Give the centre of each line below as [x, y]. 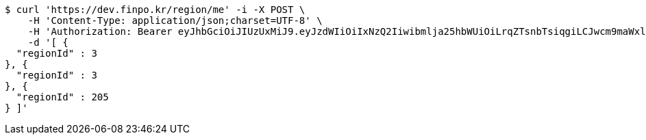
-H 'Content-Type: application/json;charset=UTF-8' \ [175, 20]
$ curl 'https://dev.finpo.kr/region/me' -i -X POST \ [155, 10]
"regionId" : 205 [62, 97]
